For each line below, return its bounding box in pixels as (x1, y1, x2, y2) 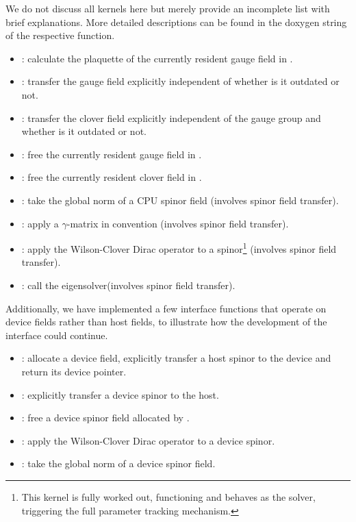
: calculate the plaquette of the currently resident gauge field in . (21, 51, 293, 65)
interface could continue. (5, 327, 108, 342)
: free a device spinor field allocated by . (21, 410, 190, 425)
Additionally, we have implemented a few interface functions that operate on (5, 301, 327, 315)
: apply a (21, 216, 59, 230)
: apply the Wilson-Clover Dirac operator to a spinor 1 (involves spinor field (21, 240, 337, 256)
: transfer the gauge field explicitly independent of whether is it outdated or (21, 74, 340, 88)
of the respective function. (5, 28, 115, 42)
